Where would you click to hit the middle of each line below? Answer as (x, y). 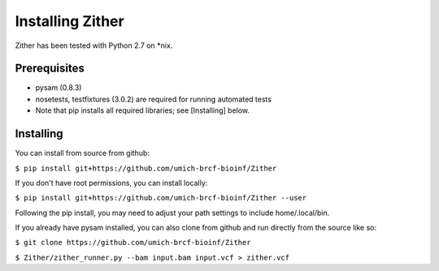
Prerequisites (50, 69)
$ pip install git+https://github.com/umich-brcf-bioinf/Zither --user (161, 198)
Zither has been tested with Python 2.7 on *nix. (94, 45)
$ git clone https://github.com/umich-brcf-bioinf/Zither (133, 243)
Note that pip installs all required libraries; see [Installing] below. (143, 110)
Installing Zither (70, 21)
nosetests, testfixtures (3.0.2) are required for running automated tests (154, 99)
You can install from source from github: (83, 153)
